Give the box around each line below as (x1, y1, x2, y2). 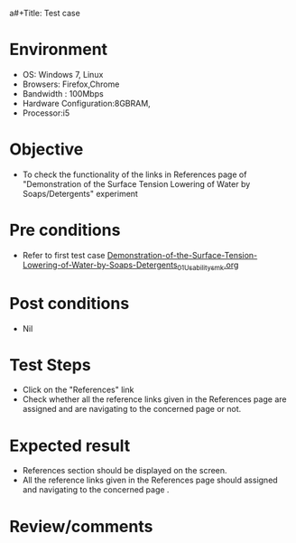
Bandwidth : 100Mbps (22, 88, 104, 98)
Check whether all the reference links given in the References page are (22, 394, 287, 405)
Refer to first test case (22, 249, 106, 260)
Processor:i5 (22, 108, 70, 118)
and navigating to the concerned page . (22, 484, 170, 495)
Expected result (9, 435, 131, 455)
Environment (9, 40, 108, 60)
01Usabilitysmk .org (177, 259, 239, 272)
